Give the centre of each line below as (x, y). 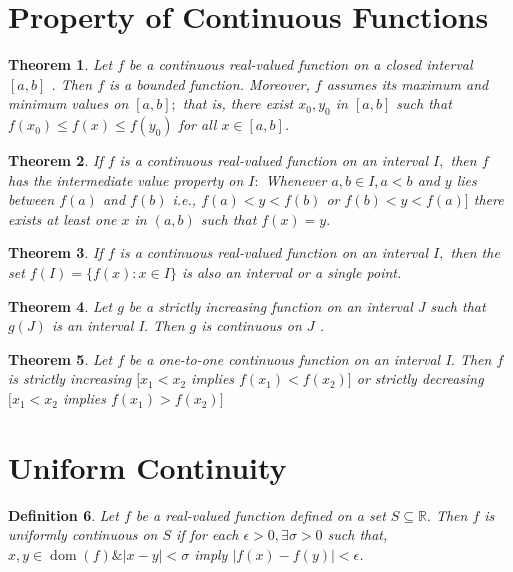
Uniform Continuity (147, 466)
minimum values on (68, 103)
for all (197, 124)
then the (475, 252)
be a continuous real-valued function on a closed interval (301, 64)
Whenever (296, 179)
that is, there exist (238, 103)
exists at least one (62, 218)
